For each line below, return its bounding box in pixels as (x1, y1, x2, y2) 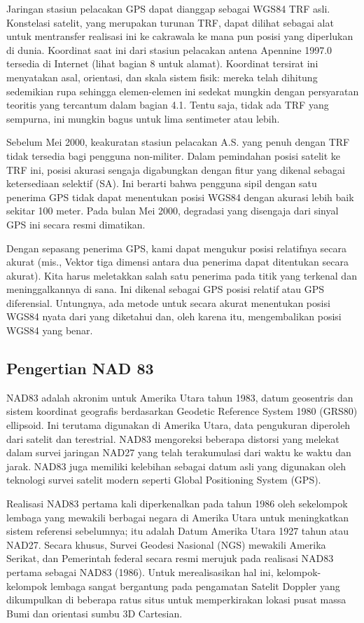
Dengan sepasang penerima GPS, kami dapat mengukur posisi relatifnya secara (6, 240, 346, 255)
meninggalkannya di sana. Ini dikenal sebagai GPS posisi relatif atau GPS (6, 282, 325, 296)
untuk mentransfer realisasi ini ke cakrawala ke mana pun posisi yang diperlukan (6, 29, 353, 43)
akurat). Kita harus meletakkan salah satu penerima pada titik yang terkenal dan (6, 268, 357, 282)
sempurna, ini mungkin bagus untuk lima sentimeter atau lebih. (6, 111, 280, 125)
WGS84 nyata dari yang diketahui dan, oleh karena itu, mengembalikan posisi (6, 309, 342, 324)
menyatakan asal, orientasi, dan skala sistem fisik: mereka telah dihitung (6, 69, 318, 84)
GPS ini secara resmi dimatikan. (6, 217, 146, 231)
